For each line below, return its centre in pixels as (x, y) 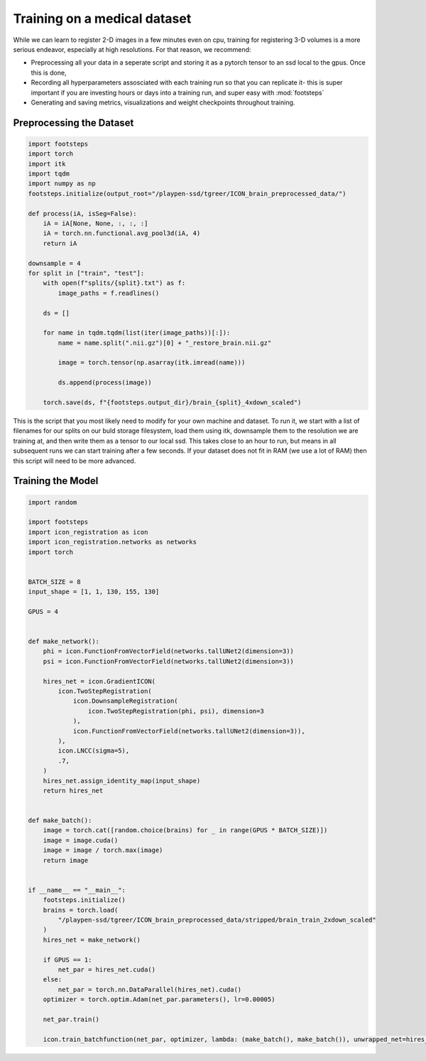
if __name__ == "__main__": (77, 890)
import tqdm (49, 174)
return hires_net (73, 790)
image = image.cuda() (81, 840)
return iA (60, 243)
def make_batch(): (60, 820)
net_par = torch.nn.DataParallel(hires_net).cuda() (150, 989)
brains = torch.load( (81, 910)
